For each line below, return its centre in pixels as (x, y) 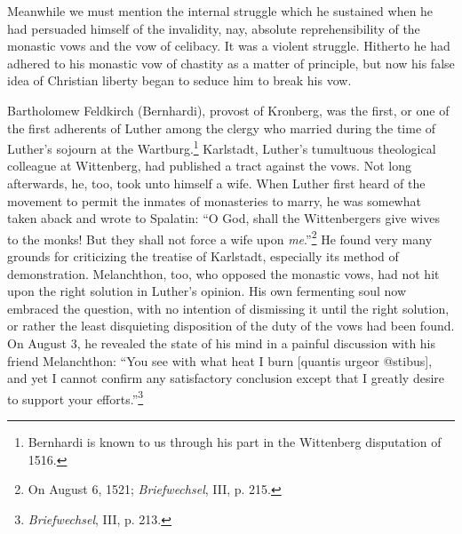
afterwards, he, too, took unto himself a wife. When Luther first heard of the (216, 183)
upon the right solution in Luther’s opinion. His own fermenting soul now (207, 291)
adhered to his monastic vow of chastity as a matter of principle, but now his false (231, 63)
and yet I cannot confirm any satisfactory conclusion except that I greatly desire (226, 378)
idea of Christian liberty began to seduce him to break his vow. (179, 80)
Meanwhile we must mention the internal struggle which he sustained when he (220, 11)
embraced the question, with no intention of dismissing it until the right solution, (228, 308)
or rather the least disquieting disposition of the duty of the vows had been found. (231, 326)
